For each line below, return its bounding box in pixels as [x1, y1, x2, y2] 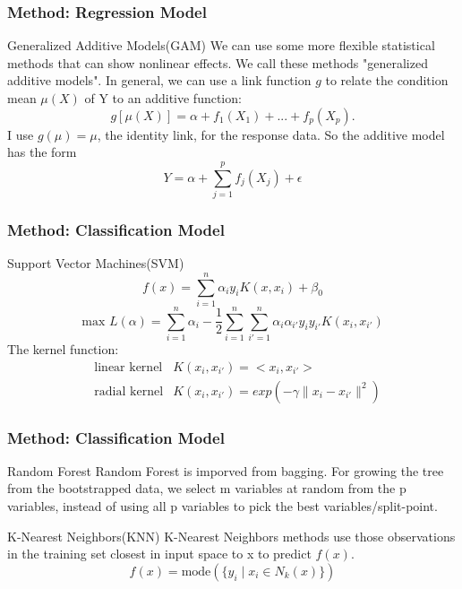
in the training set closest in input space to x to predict [7, 544, 312, 563]
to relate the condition [325, 71, 449, 90]
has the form [7, 143, 77, 161]
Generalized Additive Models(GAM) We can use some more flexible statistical [7, 36, 435, 55]
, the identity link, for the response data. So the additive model [97, 125, 445, 143]
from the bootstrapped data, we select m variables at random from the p [7, 479, 406, 498]
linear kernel [94, 360, 163, 374]
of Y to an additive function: [84, 89, 242, 107]
